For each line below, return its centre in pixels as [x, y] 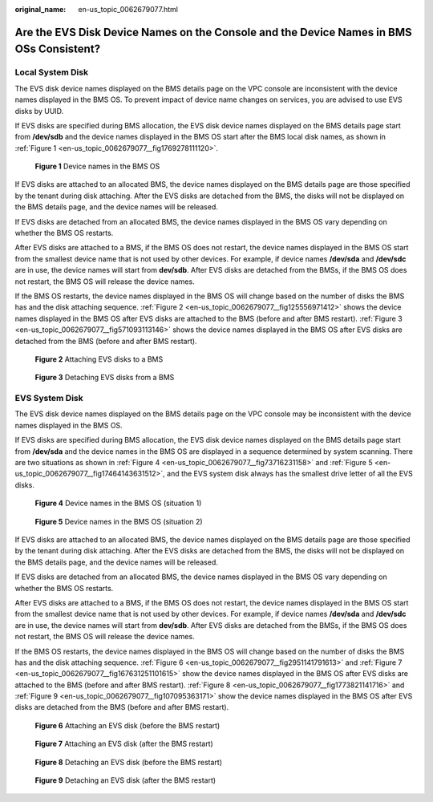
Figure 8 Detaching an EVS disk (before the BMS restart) [129, 762]
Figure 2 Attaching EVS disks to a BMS [99, 359]
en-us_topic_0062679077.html [128, 9]
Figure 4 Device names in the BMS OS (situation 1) [118, 503]
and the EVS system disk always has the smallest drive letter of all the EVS [290, 474]
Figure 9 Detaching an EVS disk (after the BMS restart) [125, 780]
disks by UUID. [39, 111]
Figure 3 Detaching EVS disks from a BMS [105, 378]
